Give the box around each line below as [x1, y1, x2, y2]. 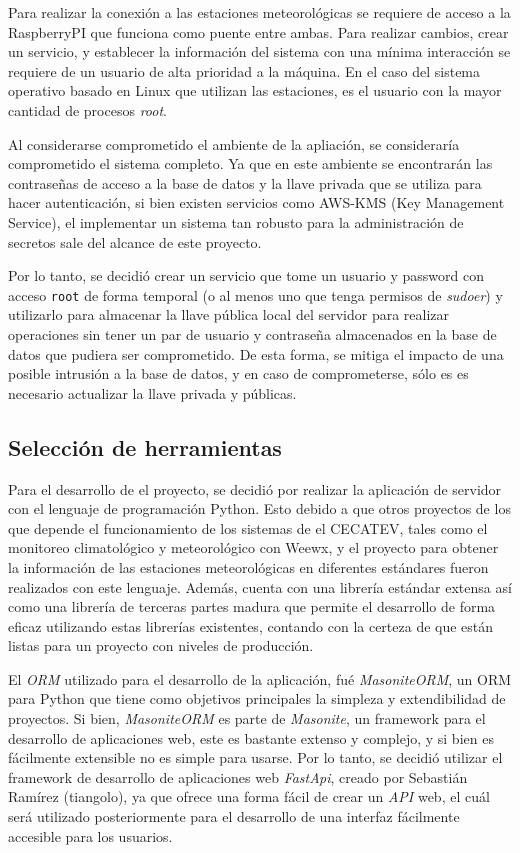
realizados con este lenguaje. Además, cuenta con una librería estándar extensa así [8, 576, 512, 597]
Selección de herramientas [8, 431, 282, 462]
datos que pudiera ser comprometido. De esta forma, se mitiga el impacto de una [8, 343, 504, 364]
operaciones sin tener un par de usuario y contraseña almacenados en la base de [8, 323, 497, 344]
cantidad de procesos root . [8, 99, 167, 120]
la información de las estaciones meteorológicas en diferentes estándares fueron [8, 556, 489, 577]
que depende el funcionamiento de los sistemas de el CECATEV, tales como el [8, 517, 488, 538]
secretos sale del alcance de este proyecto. [8, 231, 262, 252]
